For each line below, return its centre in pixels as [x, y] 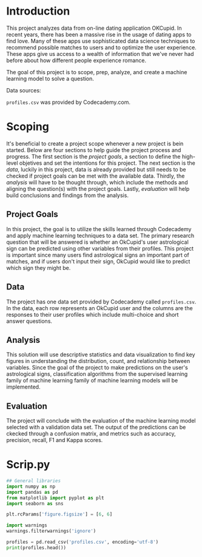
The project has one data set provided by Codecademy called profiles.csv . [101, 302]
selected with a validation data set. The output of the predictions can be [96, 427]
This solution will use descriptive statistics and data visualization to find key [101, 355]
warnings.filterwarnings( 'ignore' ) [51, 531]
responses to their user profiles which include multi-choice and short [93, 314]
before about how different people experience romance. [76, 60]
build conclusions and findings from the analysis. [68, 195]
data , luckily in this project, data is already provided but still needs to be [96, 169]
